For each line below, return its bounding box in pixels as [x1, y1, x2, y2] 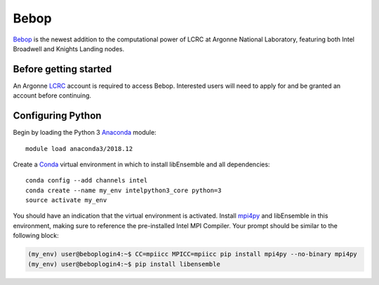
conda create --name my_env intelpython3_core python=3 [25, 186, 222, 194]
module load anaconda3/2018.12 [25, 145, 133, 152]
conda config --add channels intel [25, 176, 148, 185]
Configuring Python [13, 110, 102, 122]
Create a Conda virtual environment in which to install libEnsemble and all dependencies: [13, 160, 270, 168]
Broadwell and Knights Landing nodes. [13, 44, 125, 53]
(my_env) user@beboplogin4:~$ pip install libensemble [27, 260, 220, 268]
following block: [13, 232, 59, 240]
